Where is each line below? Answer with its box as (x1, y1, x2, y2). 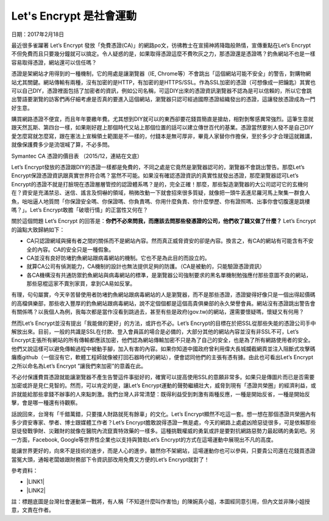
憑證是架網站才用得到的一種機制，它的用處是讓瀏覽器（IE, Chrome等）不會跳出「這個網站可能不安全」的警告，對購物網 (11, 70, 311, 78)
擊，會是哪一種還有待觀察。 (11, 399, 81, 406)
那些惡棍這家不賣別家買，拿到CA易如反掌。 (26, 280, 136, 287)
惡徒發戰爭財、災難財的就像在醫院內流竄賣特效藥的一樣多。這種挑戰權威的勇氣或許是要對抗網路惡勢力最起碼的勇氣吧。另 (11, 428, 316, 435)
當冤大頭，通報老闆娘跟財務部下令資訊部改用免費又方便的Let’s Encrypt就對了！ (11, 456, 210, 463)
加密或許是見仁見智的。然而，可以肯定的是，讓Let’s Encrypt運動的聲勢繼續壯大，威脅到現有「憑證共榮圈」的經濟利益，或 (11, 382, 316, 389)
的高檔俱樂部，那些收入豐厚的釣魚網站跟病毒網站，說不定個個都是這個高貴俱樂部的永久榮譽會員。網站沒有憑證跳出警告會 (11, 299, 316, 307)
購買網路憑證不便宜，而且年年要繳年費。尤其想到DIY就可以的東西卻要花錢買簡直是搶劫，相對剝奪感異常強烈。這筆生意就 (11, 115, 314, 123)
